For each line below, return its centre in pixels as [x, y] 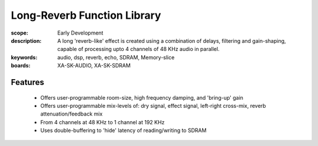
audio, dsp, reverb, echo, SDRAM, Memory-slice [116, 57]
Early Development [80, 33]
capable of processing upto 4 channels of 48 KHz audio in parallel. [139, 49]
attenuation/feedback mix [72, 114]
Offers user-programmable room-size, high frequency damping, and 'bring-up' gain [142, 97]
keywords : [24, 57]
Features [27, 82]
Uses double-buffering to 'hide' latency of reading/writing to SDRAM [123, 130]
